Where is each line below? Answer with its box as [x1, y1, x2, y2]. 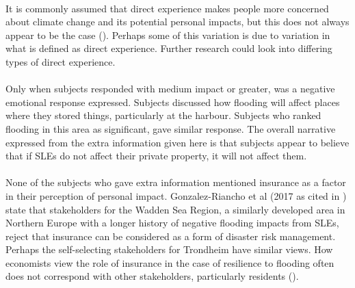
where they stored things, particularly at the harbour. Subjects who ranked [5, 108, 321, 122]
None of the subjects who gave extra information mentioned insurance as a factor [5, 175, 346, 189]
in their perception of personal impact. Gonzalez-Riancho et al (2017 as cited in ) [5, 188, 347, 202]
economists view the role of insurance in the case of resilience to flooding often [5, 255, 334, 270]
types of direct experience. [5, 54, 116, 68]
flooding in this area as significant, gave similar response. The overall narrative [5, 121, 336, 135]
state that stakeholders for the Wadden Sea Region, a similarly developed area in [5, 202, 345, 216]
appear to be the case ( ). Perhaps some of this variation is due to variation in [5, 27, 330, 42]
